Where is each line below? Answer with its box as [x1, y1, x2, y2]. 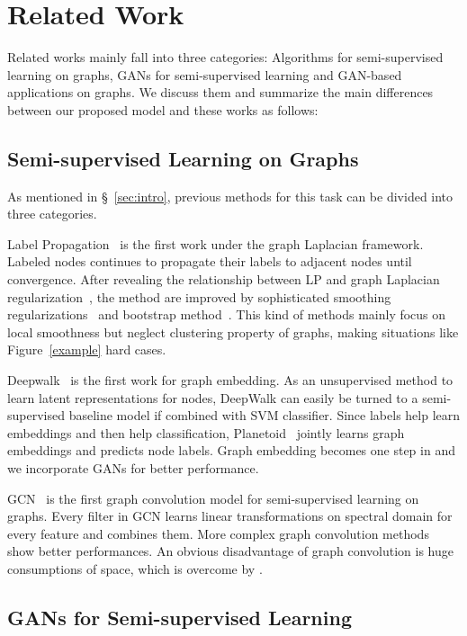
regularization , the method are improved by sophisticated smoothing [7, 287, 391, 306]
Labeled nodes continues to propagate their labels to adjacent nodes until [7, 252, 412, 271]
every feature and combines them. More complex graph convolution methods [7, 524, 429, 542]
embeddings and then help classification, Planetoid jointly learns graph [7, 423, 405, 442]
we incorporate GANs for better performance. [7, 459, 259, 478]
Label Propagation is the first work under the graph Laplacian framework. [7, 234, 424, 253]
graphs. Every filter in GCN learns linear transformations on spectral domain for [7, 506, 453, 525]
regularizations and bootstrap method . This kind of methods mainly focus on [7, 305, 446, 324]
